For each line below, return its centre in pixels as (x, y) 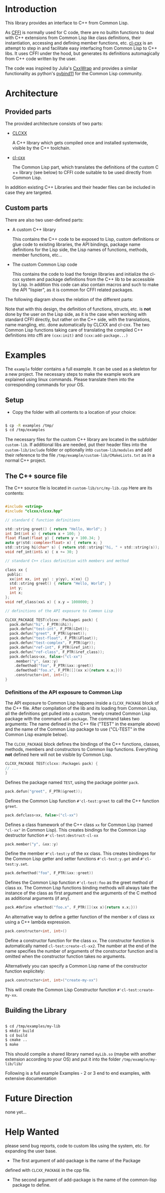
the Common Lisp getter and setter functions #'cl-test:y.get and (72, 859)
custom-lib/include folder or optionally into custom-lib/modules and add (78, 450)
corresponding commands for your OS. (45, 385)
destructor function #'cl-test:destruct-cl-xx (52, 835)
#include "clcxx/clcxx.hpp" (34, 511)
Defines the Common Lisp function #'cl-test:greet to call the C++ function (82, 801)
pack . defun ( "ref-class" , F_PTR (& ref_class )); (57, 652)
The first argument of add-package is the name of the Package (76, 1161)
